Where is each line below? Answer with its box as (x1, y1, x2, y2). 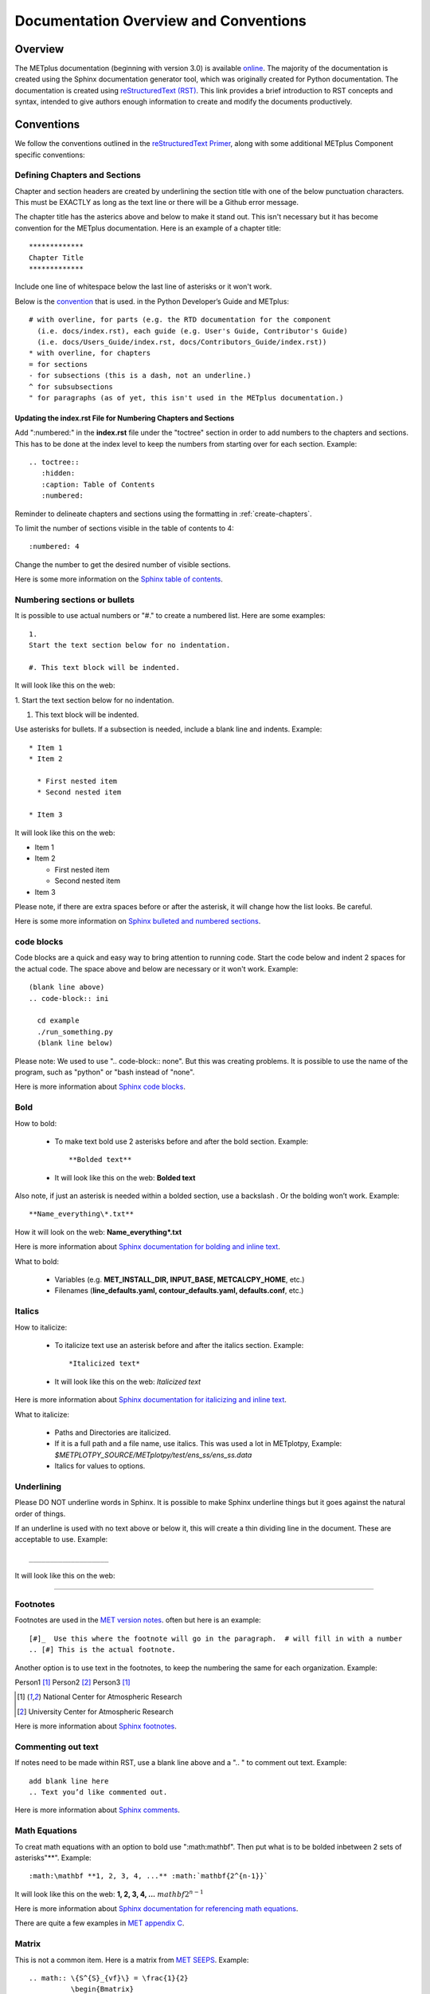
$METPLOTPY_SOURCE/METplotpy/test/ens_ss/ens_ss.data (54, 1450, 252, 1460)
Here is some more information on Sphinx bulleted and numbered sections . (14, 916, 261, 926)
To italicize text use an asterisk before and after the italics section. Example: (54, 1340, 304, 1350)
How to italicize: (14, 1322, 68, 1332)
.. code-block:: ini (29, 994, 109, 1003)
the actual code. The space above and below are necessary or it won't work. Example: (14, 964, 299, 973)
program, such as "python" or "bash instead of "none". (14, 1067, 195, 1077)
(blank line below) (37, 1038, 113, 1048)
